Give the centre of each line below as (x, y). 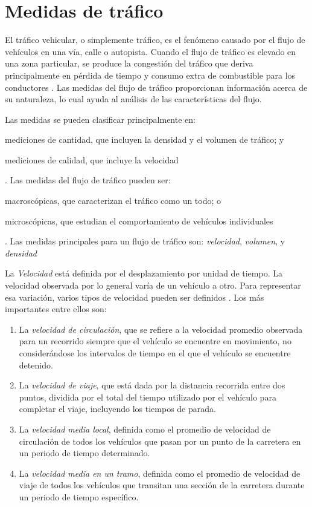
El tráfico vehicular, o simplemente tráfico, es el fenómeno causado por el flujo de (155, 40)
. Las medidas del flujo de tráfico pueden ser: (88, 180)
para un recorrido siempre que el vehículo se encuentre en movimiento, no (155, 341)
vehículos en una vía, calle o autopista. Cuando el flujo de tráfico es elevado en (151, 51)
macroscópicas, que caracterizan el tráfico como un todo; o (113, 201)
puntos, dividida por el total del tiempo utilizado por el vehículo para (148, 397)
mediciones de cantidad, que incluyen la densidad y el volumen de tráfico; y (145, 139)
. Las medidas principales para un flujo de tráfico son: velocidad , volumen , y (145, 241)
